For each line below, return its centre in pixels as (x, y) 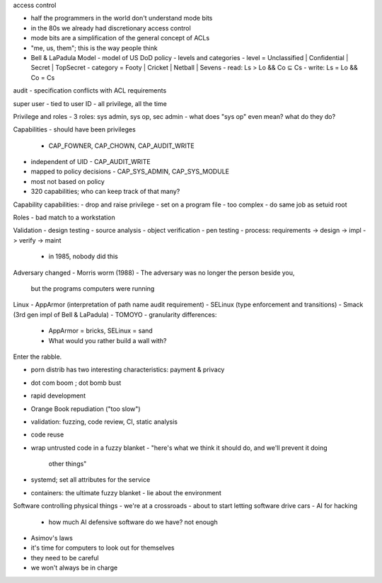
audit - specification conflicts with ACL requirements (90, 91)
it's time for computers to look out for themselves (103, 548)
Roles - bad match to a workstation (64, 218)
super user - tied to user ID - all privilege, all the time (90, 103)
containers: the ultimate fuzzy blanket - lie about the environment (126, 492)
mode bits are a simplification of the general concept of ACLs (120, 38)
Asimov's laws (52, 538)
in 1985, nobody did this (83, 256)
